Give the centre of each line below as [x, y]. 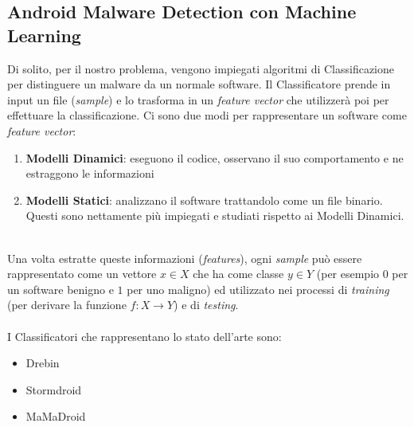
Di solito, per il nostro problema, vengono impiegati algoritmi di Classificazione [201, 68]
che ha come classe [238, 274]
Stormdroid [54, 389]
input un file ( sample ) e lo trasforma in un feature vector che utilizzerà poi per [198, 99]
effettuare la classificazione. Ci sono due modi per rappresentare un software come [207, 115]
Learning [44, 35]
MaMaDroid [56, 416]
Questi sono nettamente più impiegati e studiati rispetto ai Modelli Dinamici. [215, 215]
